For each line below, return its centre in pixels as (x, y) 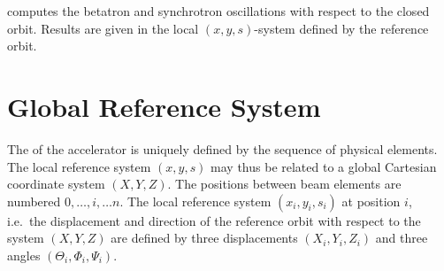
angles (24, 255)
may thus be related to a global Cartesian (324, 166)
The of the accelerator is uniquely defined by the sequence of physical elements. (222, 148)
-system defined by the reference (341, 28)
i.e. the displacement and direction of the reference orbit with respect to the (214, 220)
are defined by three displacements (204, 238)
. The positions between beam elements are (284, 184)
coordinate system (56, 184)
